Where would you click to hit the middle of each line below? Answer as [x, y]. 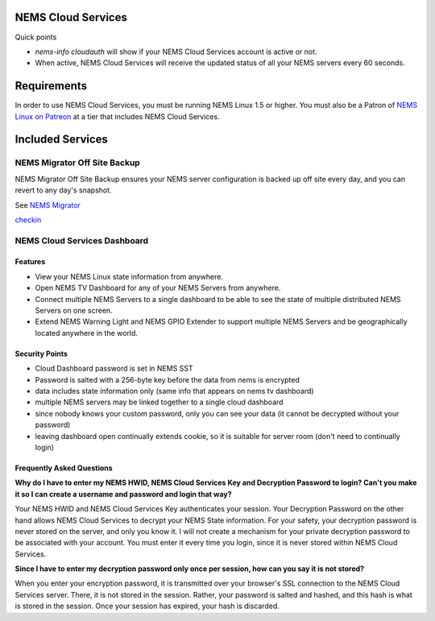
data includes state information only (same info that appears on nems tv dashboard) [174, 391]
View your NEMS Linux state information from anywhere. [129, 276]
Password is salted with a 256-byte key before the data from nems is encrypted [167, 379]
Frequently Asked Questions [64, 468]
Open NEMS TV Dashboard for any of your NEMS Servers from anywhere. [158, 288]
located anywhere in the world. [87, 333]
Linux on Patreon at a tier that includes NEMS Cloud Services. [118, 116]
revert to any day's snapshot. [63, 190]
